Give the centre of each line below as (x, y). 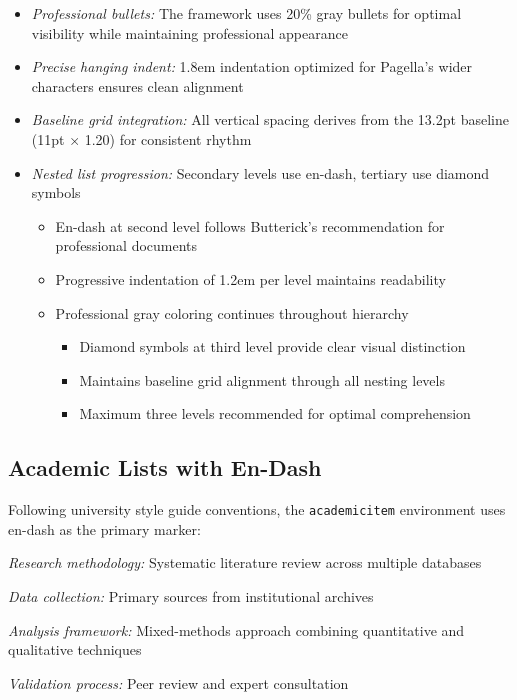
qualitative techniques (75, 649)
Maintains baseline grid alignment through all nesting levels (262, 379)
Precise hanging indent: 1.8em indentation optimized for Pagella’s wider (252, 66)
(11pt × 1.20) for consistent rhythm (141, 138)
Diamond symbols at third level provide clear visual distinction (272, 346)
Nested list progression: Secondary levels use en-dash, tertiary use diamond (260, 172)
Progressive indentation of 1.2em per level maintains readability (250, 278)
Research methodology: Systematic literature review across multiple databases (245, 562)
